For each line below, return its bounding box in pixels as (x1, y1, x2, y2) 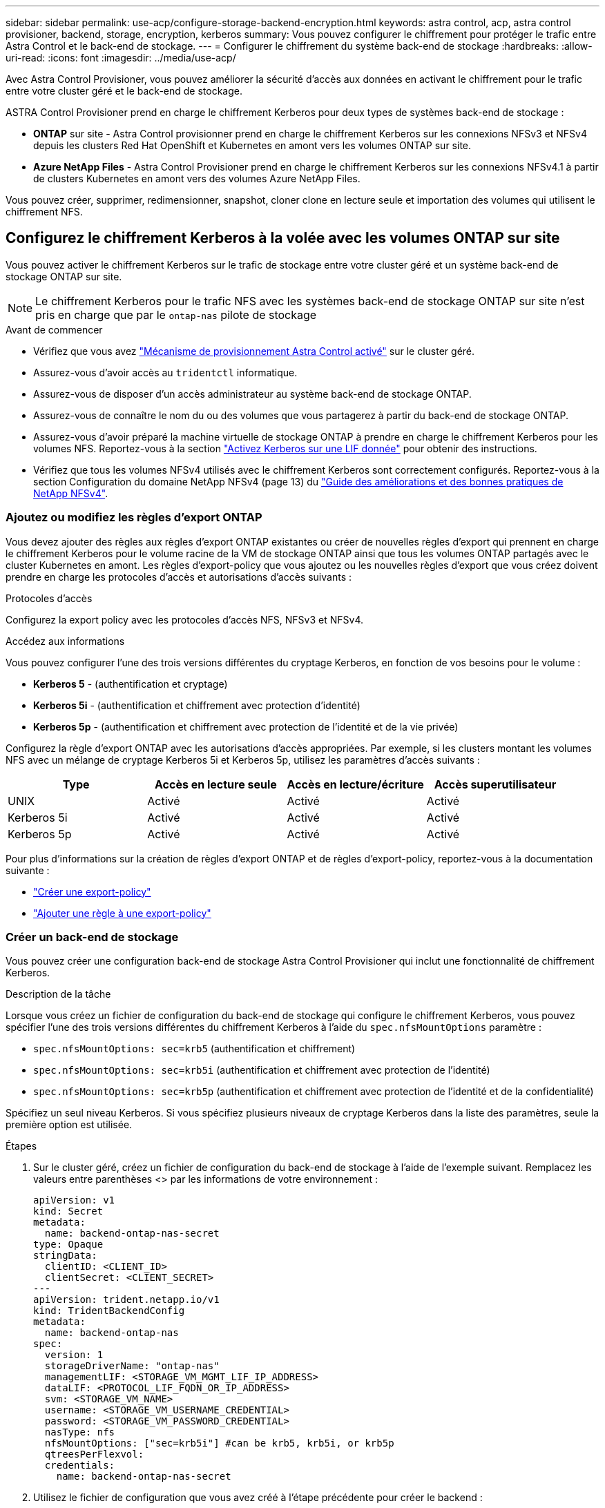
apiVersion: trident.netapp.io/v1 (33, 1294, 220, 1306)
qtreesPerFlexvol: (44, 1449, 144, 1460)
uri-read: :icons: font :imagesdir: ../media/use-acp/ (6, 52, 236, 64)
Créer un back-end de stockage (6, 929, 179, 944)
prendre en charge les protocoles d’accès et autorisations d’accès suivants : (6, 570, 352, 583)
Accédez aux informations (6, 635, 125, 647)
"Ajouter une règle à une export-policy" (33, 907, 211, 919)
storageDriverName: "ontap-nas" (44, 1360, 220, 1372)
